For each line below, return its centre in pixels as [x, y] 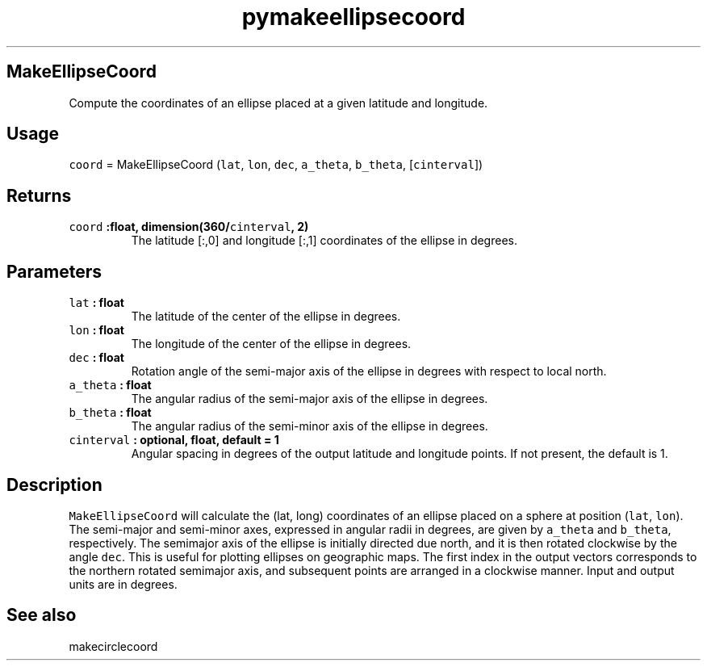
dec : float [96, 358]
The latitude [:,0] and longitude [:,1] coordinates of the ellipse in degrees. [324, 241]
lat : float [96, 303]
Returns [39, 195]
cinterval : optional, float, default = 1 [174, 440]
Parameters [54, 271]
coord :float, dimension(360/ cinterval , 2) [189, 227]
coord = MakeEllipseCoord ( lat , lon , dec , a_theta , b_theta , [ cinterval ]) [276, 165]
